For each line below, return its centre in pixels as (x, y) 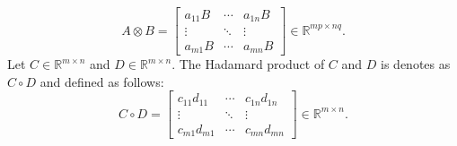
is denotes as (416, 64)
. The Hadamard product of (248, 64)
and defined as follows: (102, 81)
